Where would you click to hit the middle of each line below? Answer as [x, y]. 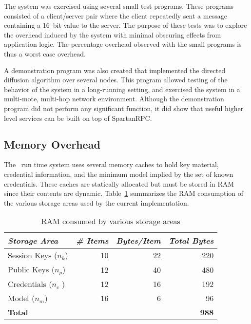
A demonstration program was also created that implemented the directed [115, 70]
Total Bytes [191, 241]
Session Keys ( [33, 255]
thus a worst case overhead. [45, 53]
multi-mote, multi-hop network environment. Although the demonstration [114, 99]
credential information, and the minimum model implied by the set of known [119, 174]
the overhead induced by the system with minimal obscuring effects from [113, 34]
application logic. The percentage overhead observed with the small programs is [123, 44]
